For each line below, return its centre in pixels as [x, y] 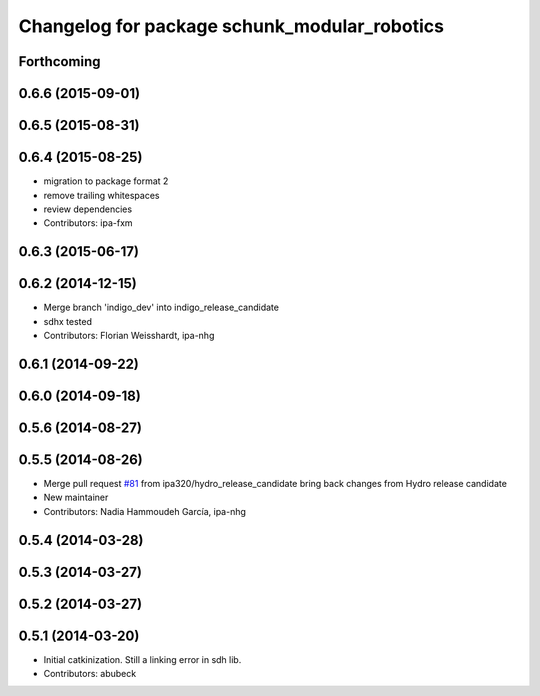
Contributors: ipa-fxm [88, 223]
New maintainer [76, 497]
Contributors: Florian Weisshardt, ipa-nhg [129, 335]
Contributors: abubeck [90, 674]
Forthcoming [59, 61]
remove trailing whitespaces [101, 195]
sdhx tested [67, 321]
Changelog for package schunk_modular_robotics [231, 26]
